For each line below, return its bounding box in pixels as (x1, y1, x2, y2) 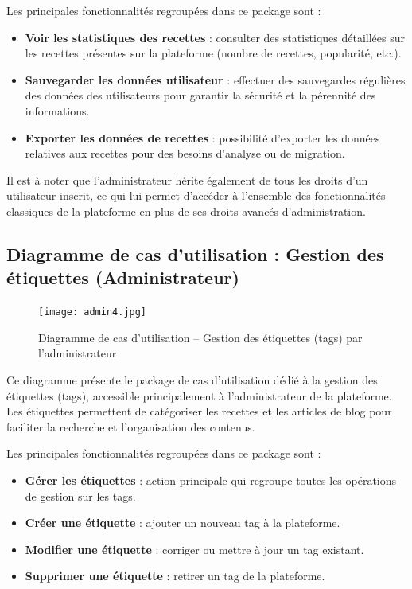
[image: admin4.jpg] (38, 306, 147, 318)
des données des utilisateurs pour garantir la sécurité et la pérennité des (25, 87, 376, 103)
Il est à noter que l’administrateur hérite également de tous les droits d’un (6, 171, 368, 188)
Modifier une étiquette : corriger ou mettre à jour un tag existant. (25, 540, 364, 557)
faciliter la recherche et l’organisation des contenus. (6, 418, 255, 435)
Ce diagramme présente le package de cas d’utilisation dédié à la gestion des (6, 371, 378, 388)
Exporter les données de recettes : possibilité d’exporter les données (25, 129, 380, 146)
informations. (25, 102, 90, 119)
